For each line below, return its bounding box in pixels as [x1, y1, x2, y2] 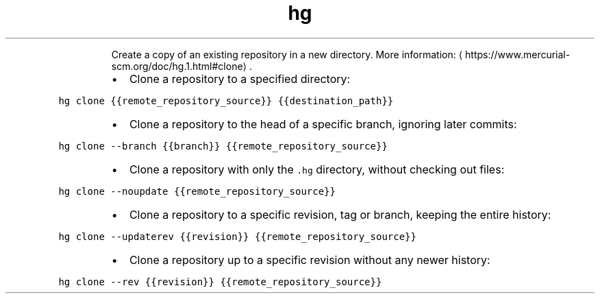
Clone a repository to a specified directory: [129, 71, 351, 86]
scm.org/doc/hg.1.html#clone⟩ [111, 60, 247, 72]
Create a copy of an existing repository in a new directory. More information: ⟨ [111, 48, 463, 60]
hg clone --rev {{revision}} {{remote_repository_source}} [58, 276, 382, 287]
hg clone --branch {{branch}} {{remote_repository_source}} [58, 140, 388, 152]
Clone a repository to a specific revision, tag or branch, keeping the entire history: [129, 207, 551, 222]
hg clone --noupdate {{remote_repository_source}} [58, 185, 336, 197]
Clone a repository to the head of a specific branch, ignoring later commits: [129, 117, 517, 131]
